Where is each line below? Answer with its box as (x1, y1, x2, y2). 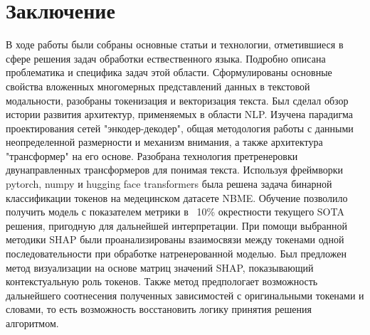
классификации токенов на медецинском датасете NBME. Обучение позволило (6, 190, 348, 205)
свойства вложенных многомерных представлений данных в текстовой (6, 78, 310, 93)
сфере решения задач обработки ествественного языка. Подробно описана (6, 50, 326, 65)
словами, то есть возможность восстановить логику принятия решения (6, 302, 312, 317)
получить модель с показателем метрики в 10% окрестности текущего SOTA (6, 204, 344, 219)
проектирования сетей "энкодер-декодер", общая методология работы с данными (6, 120, 354, 135)
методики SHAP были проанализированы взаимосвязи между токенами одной (6, 232, 344, 247)
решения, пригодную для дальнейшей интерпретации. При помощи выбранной (6, 218, 347, 233)
